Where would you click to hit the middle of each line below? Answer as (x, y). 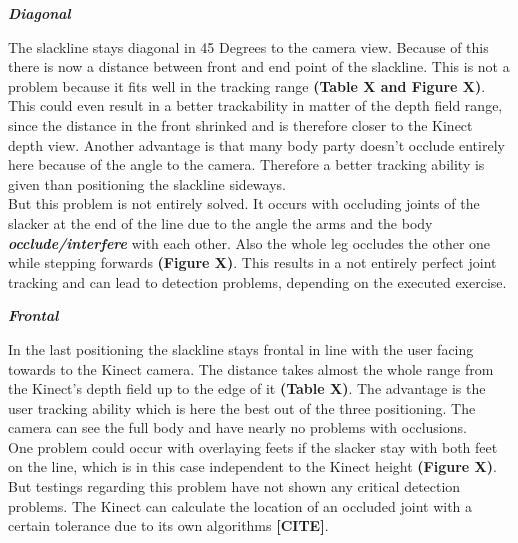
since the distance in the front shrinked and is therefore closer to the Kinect (240, 124)
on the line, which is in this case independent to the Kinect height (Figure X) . (252, 466)
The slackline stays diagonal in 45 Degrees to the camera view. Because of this (248, 46)
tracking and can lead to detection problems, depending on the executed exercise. (257, 281)
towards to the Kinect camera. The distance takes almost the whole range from (251, 368)
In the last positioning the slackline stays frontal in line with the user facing (241, 348)
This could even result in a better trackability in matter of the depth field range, (255, 105)
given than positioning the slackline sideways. (147, 183)
